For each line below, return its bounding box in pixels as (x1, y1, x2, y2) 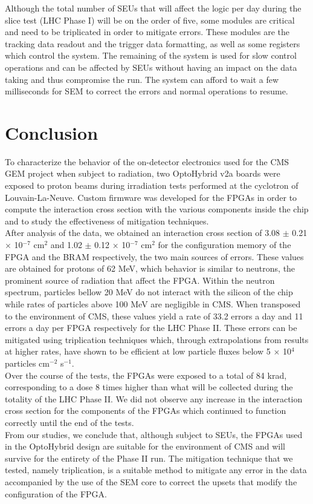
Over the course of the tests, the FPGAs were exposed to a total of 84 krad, (5, 368, 287, 381)
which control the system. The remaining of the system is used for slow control (5, 49, 297, 62)
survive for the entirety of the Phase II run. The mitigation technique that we (5, 451, 293, 464)
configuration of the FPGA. (5, 487, 107, 500)
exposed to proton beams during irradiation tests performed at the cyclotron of (5, 179, 298, 192)
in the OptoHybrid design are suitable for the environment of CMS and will (5, 440, 285, 453)
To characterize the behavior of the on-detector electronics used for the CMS (5, 155, 289, 168)
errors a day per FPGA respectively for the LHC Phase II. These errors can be (5, 321, 297, 334)
